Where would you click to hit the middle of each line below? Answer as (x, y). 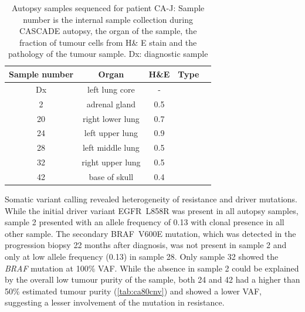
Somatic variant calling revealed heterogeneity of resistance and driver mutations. (151, 199)
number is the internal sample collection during (108, 19)
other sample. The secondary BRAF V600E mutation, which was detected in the (150, 233)
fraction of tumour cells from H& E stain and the (108, 42)
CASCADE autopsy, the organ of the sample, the (108, 31)
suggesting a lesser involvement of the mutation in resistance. (115, 302)
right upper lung (111, 162)
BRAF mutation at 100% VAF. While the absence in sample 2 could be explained (152, 268)
